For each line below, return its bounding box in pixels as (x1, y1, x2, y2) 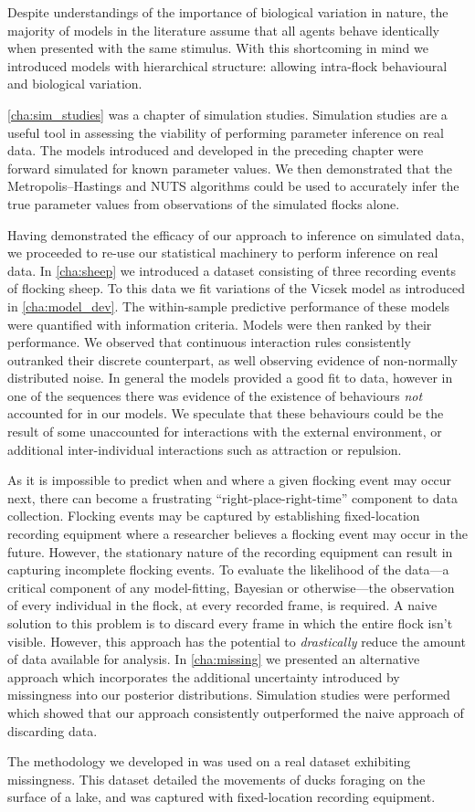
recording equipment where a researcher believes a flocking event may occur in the (7, 524, 468, 543)
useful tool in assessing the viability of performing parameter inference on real (7, 122, 444, 142)
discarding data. (7, 721, 98, 740)
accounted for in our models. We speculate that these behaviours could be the (7, 404, 444, 423)
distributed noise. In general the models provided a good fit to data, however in (7, 368, 453, 387)
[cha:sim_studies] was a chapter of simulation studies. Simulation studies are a (7, 104, 448, 123)
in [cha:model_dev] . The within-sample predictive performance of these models (7, 296, 450, 315)
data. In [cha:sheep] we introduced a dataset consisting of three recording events (7, 260, 456, 279)
